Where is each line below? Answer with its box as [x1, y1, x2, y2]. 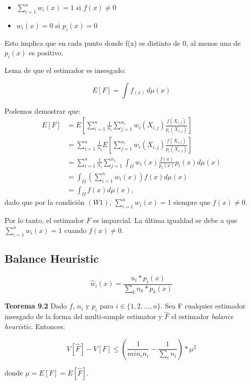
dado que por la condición [5, 197, 85, 207]
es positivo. [29, 47, 64, 58]
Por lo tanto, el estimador [5, 215, 84, 225]
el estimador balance [171, 311, 234, 322]
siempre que [173, 197, 211, 207]
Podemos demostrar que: [5, 105, 81, 116]
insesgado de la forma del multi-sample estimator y [5, 311, 162, 322]
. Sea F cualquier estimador [160, 300, 245, 311]
